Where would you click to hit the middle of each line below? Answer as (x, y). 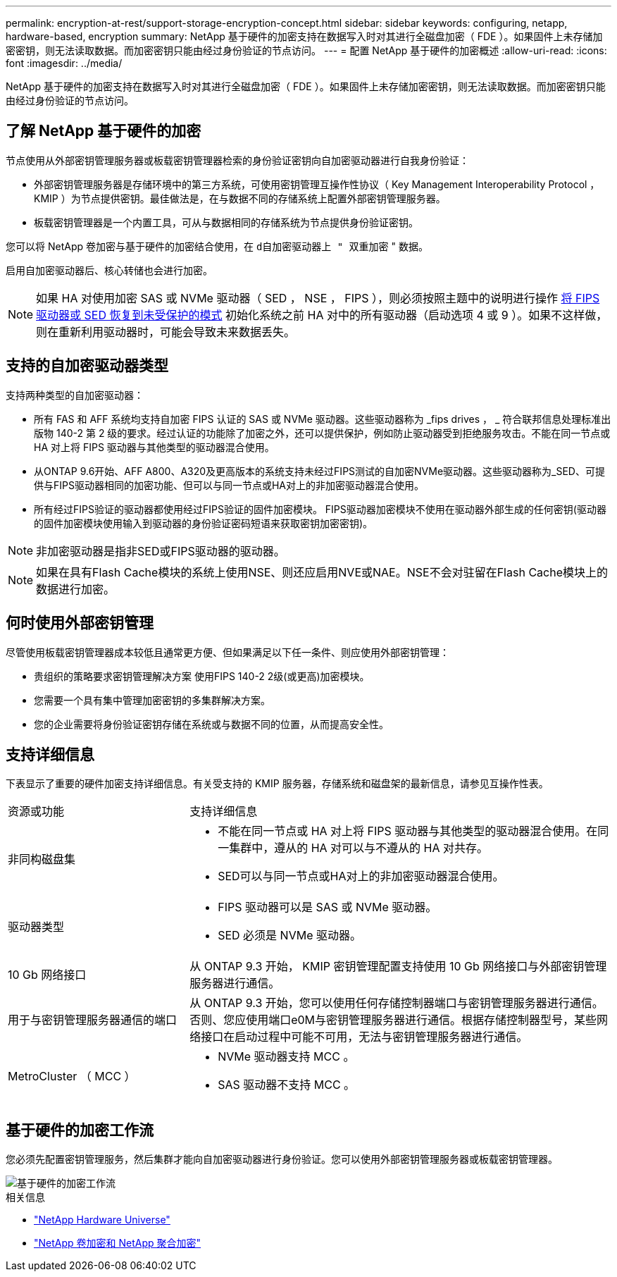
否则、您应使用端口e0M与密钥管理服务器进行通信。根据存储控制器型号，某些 (393, 1020)
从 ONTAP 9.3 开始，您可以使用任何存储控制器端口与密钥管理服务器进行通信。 (397, 1003)
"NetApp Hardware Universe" (102, 1220)
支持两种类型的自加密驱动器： (75, 395)
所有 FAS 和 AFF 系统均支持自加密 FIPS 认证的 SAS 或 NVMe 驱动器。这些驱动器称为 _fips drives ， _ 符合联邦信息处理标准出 (323, 419)
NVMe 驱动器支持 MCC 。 (286, 1057)
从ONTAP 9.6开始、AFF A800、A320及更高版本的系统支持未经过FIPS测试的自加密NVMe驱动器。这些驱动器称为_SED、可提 (319, 471)
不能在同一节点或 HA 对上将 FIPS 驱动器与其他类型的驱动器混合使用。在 (408, 831)
